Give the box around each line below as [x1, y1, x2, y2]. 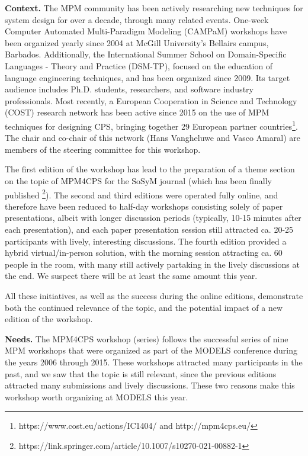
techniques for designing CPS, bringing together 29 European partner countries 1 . [5, 118, 298, 132]
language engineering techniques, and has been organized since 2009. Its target [5, 71, 290, 84]
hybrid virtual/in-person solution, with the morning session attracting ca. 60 [5, 246, 283, 259]
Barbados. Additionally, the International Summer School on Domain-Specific [5, 48, 287, 60]
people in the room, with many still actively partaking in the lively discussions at [5, 258, 300, 270]
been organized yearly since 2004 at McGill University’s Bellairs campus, [5, 36, 269, 49]
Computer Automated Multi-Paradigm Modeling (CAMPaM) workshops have [5, 25, 287, 37]
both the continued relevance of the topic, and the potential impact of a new [5, 301, 283, 313]
